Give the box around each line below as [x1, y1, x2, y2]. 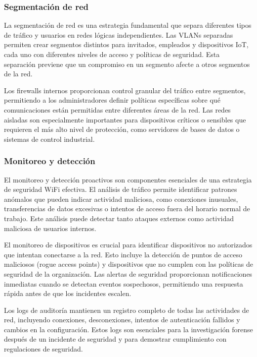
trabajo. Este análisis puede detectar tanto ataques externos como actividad [4, 213, 234, 223]
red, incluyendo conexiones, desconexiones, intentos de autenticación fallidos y [4, 314, 240, 325]
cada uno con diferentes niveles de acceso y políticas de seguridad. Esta [4, 49, 220, 59]
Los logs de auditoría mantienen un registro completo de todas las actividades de [4, 304, 249, 315]
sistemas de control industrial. [4, 133, 95, 144]
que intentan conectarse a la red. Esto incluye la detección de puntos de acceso [4, 249, 242, 259]
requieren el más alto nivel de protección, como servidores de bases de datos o [4, 124, 240, 134]
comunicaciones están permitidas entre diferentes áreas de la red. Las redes [4, 104, 231, 115]
